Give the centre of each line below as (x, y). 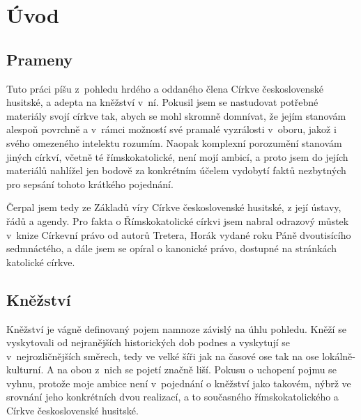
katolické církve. (41, 262)
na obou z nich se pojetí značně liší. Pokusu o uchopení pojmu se (197, 370)
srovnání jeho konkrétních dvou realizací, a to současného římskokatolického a (172, 397)
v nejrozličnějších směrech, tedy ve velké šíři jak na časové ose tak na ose (163, 356)
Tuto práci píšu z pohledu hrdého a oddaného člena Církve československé (165, 88)
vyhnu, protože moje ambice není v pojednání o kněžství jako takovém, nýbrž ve (179, 383)
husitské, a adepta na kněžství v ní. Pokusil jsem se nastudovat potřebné (162, 102)
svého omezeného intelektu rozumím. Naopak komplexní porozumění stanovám (174, 142)
